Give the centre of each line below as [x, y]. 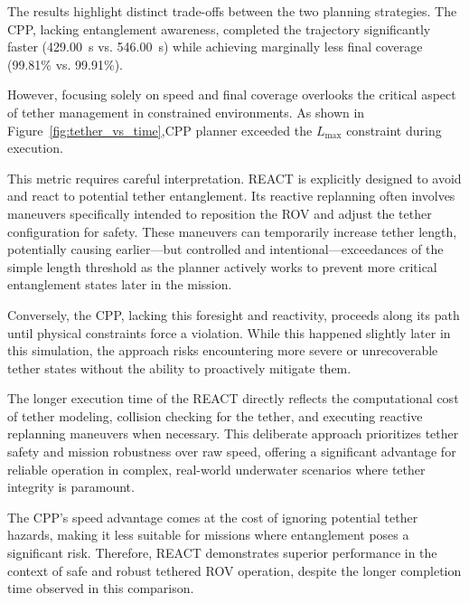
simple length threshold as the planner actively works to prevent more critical [222, 266]
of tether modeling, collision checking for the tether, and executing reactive [215, 415]
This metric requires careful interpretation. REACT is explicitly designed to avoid [234, 178]
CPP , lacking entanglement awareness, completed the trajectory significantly [219, 28]
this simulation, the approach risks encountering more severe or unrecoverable [223, 350]
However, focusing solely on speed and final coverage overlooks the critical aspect [232, 94]
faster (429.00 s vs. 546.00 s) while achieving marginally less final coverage [215, 47]
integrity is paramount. [71, 487]
